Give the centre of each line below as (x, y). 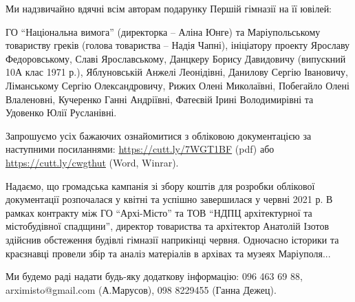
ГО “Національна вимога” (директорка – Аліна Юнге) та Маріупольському (163, 31)
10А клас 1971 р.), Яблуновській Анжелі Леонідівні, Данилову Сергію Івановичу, (177, 72)
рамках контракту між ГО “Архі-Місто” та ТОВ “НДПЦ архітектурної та (159, 212)
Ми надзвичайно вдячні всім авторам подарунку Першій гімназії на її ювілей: (169, 8)
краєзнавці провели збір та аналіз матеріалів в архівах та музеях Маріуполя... (168, 253)
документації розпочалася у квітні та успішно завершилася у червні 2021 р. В (169, 199)
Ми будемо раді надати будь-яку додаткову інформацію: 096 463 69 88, (154, 276)
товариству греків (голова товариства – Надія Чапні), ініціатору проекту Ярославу (178, 45)
